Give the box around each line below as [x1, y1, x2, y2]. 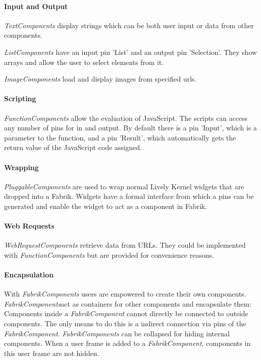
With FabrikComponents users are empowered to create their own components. [4, 289, 246, 299]
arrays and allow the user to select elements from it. [4, 56, 164, 67]
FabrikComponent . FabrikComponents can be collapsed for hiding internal [4, 328, 230, 338]
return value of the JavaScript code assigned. [4, 142, 142, 153]
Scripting [4, 93, 36, 104]
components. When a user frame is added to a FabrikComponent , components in [4, 338, 251, 348]
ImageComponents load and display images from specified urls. [4, 74, 197, 84]
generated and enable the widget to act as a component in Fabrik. [4, 200, 207, 211]
